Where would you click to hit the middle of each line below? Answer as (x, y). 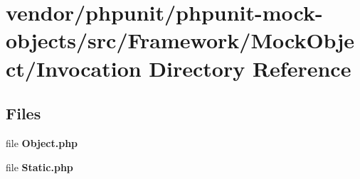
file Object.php (42, 142)
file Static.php (39, 167)
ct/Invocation (74, 68)
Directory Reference (250, 68)
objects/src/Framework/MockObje (180, 40)
